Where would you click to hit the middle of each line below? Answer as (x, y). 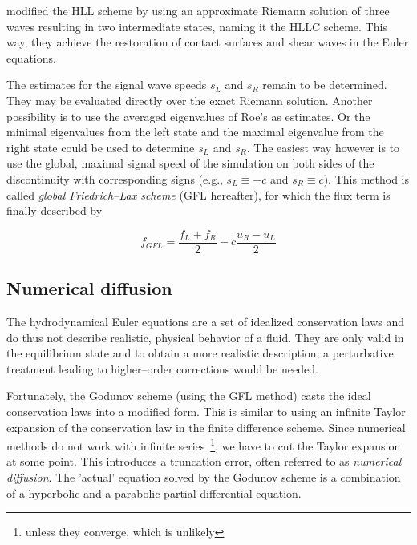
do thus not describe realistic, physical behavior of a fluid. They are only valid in (205, 337)
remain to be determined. (325, 85)
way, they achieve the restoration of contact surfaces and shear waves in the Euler (208, 42)
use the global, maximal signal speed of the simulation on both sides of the (190, 163)
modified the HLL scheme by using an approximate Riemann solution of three (198, 10)
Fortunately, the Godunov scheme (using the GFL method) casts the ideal (189, 396)
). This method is (366, 178)
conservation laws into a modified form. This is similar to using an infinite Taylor (206, 411)
